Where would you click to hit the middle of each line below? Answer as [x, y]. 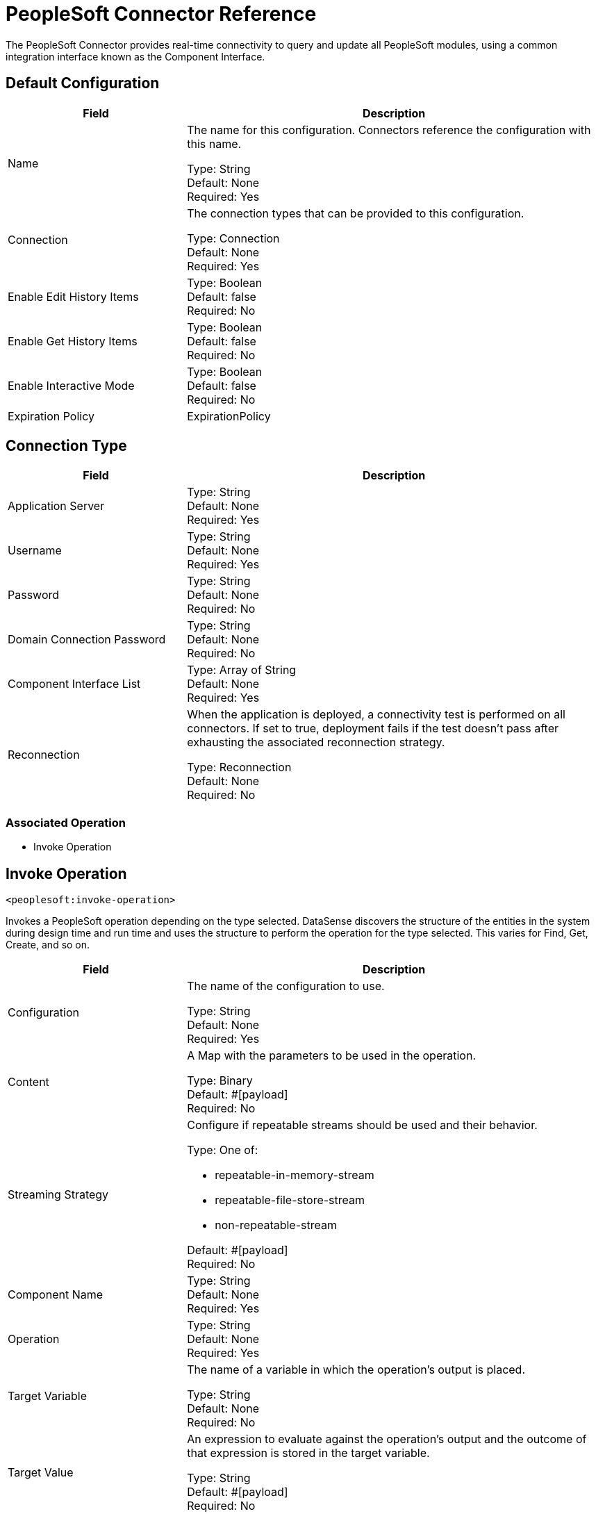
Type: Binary [220, 1081]
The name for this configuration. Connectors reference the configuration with [389, 130]
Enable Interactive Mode [71, 385]
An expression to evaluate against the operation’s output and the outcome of [387, 1439]
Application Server [56, 506]
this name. [214, 143]
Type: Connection [233, 238]
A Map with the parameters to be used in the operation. [331, 1056]
